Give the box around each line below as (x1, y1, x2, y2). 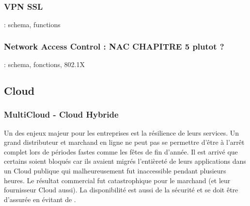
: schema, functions (4, 19, 61, 30)
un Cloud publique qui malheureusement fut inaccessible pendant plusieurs (4, 166, 226, 175)
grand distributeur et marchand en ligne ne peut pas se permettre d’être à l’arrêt (4, 137, 245, 147)
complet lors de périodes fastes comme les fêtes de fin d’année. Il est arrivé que (4, 146, 238, 156)
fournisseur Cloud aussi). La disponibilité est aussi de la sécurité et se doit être (4, 185, 238, 195)
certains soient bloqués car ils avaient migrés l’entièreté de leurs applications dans (4, 156, 246, 166)
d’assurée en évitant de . (4, 194, 76, 204)
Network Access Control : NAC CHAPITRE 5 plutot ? (4, 40, 224, 52)
